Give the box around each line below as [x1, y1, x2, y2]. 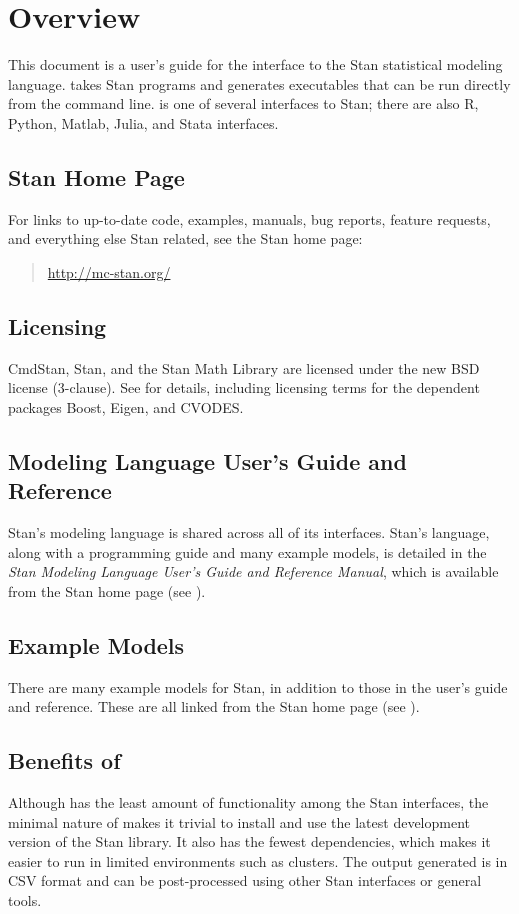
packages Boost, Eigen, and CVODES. [8, 396, 244, 417]
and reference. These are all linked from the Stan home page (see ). [8, 696, 420, 717]
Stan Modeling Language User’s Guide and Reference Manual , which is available [8, 561, 499, 582]
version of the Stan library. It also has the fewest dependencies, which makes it [8, 831, 491, 852]
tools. [8, 890, 42, 910]
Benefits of [8, 745, 121, 776]
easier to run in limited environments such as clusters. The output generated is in [8, 850, 508, 871]
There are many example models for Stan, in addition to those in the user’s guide [8, 676, 508, 697]
